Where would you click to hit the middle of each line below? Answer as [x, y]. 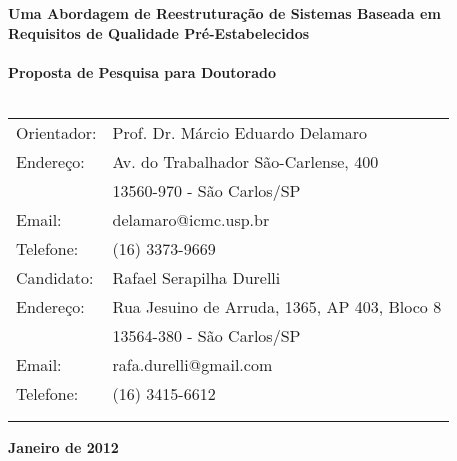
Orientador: [56, 132]
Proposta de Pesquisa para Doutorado [142, 71]
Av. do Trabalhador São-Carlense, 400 [245, 161]
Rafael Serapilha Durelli [196, 277]
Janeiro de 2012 [63, 446]
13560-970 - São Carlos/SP [206, 190]
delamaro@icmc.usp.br [191, 219]
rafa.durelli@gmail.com [192, 364]
